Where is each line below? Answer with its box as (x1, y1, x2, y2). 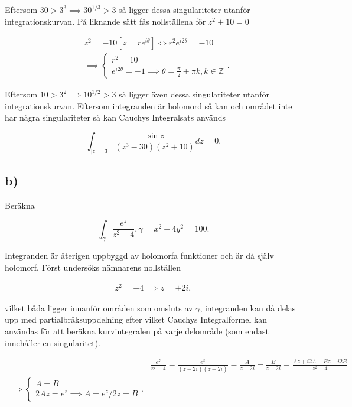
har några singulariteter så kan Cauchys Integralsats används (5, 111, 226, 123)
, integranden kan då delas (200, 301, 296, 314)
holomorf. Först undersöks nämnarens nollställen (5, 261, 181, 273)
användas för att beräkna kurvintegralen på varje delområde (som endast (5, 324, 269, 337)
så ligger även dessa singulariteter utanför (119, 88, 269, 100)
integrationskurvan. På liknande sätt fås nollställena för (5, 15, 206, 27)
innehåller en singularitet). (5, 336, 100, 349)
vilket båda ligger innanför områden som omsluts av (5, 301, 193, 314)
